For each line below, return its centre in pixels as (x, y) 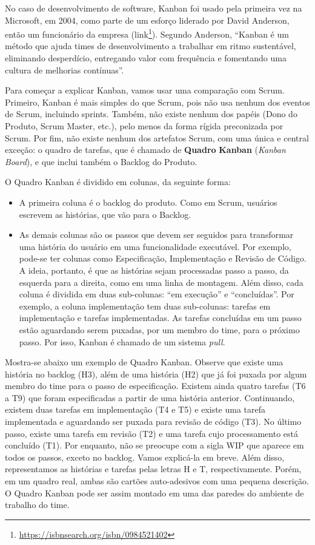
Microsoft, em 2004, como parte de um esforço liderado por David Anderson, (147, 20)
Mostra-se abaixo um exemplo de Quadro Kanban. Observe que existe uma (144, 362)
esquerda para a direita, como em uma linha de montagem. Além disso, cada (161, 282)
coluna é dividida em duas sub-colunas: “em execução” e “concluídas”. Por (157, 294)
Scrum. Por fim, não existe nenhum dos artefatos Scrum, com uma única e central (157, 137)
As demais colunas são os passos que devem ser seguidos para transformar (156, 235)
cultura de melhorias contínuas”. (65, 69)
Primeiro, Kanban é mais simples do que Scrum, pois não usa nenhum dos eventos (157, 102)
